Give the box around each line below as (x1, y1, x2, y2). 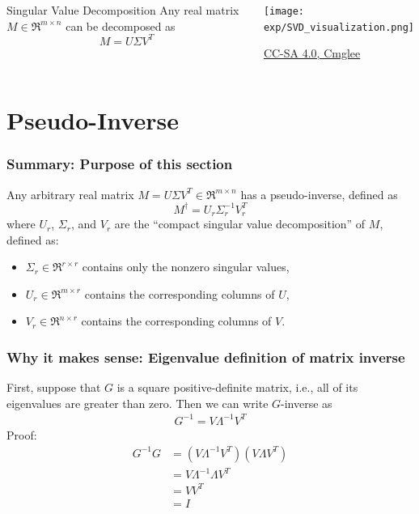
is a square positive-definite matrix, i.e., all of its (116, 379, 358, 396)
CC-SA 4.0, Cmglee (263, 45, 361, 62)
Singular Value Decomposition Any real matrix (6, 2, 239, 18)
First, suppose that (6, 379, 101, 396)
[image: (263, 6, 304, 17)
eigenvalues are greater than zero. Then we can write (6, 394, 269, 411)
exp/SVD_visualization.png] (263, 21, 415, 33)
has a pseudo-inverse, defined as (240, 185, 398, 202)
